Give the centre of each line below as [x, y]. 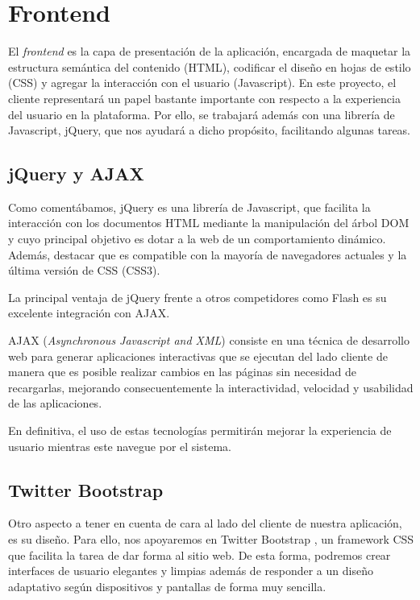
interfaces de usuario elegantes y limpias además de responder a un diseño [191, 571]
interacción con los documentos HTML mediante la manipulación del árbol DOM [209, 223]
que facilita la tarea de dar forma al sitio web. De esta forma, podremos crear [200, 554]
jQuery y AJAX [76, 174]
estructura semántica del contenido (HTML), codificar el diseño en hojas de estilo [210, 66]
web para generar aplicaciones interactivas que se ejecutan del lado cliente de [198, 356]
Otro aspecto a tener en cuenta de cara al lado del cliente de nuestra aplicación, [205, 523]
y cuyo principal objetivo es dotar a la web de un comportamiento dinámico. [197, 239]
